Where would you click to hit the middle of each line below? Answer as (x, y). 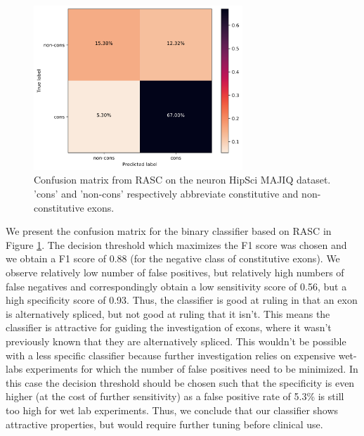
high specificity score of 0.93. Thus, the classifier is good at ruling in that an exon (182, 300)
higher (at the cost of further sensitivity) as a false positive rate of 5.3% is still (175, 396)
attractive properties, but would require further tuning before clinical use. (164, 424)
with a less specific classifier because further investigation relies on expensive (171, 355)
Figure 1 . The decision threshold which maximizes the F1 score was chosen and (176, 244)
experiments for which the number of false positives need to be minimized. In (192, 369)
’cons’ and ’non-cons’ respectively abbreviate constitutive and (166, 194)
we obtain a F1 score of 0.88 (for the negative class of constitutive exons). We (173, 258)
